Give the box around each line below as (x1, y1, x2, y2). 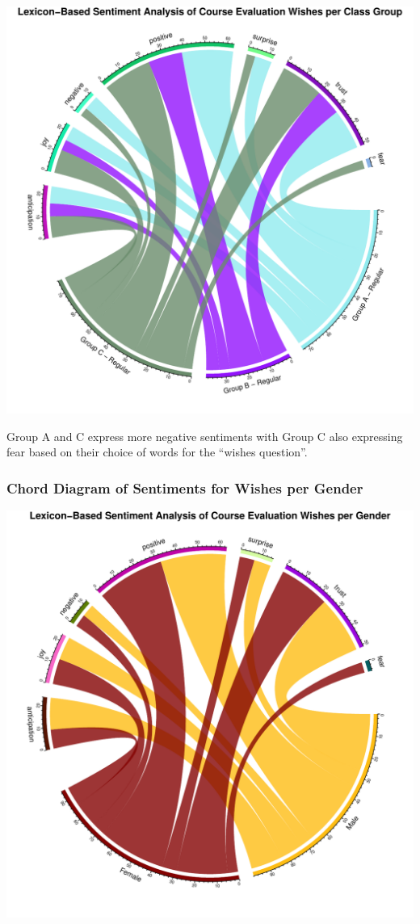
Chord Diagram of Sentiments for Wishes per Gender (6, 477, 363, 498)
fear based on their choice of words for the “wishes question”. (6, 443, 308, 460)
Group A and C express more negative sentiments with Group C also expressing (6, 427, 403, 444)
